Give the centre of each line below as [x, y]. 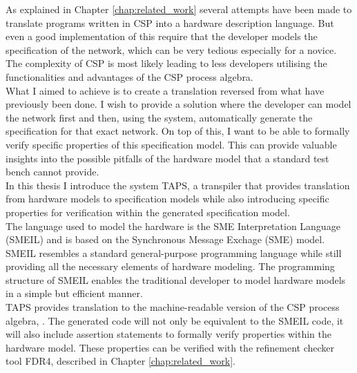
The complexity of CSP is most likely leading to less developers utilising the [166, 63]
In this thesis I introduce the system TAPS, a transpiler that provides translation [178, 185]
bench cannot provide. [52, 172]
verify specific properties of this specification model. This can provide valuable [171, 144]
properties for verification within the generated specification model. [148, 212]
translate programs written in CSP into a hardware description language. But [170, 22]
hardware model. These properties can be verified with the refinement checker [170, 347]
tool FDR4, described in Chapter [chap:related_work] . [120, 361]
